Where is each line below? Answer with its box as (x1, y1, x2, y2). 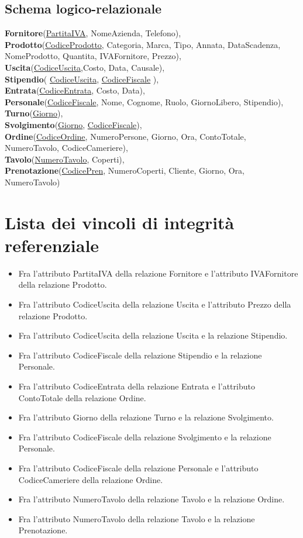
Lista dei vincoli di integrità (5, 210, 235, 234)
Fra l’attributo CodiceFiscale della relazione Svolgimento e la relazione (18, 430, 271, 443)
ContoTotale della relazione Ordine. (18, 391, 146, 403)
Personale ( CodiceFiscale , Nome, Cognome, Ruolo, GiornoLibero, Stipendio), (5, 95, 284, 108)
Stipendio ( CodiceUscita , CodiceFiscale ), (5, 73, 159, 85)
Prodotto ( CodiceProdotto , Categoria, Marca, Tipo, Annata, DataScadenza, (5, 38, 281, 50)
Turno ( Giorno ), (5, 107, 63, 119)
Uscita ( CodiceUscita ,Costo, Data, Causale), (5, 61, 165, 73)
